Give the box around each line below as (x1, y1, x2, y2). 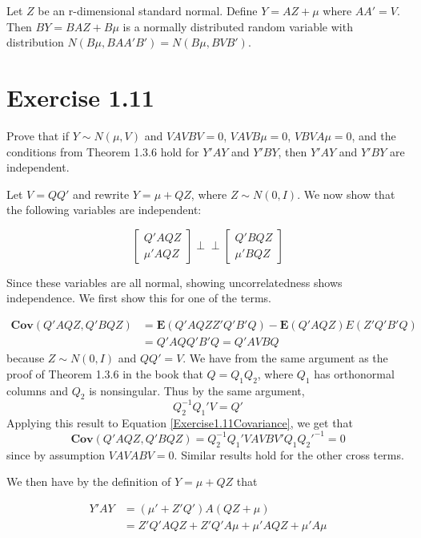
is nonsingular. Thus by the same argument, (89, 382, 305, 398)
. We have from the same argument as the (182, 350, 388, 366)
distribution (6, 34, 64, 51)
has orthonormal (314, 365, 395, 382)
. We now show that (297, 185, 395, 202)
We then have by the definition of (6, 473, 171, 490)
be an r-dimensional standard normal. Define (38, 2, 258, 18)
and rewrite (73, 185, 130, 202)
